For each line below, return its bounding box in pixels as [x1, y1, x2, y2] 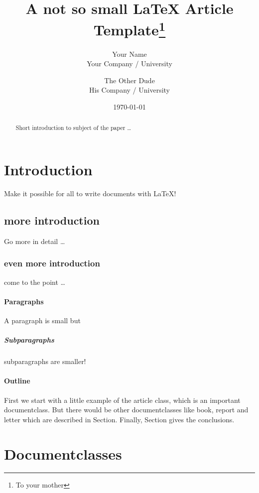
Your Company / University [87, 58, 172, 69]
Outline [4, 375, 30, 386]
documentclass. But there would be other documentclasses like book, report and [4, 404, 249, 415]
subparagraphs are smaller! [4, 356, 86, 367]
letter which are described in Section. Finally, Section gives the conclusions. [4, 414, 235, 424]
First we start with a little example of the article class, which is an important [4, 394, 241, 405]
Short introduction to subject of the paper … [15, 123, 131, 132]
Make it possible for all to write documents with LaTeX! [4, 188, 176, 198]
